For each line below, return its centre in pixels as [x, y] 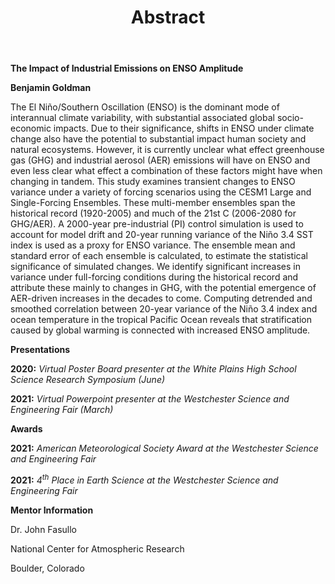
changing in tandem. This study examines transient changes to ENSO [153, 182]
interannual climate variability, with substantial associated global [142, 118]
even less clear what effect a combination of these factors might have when [166, 171]
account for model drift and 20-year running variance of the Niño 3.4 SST [162, 235]
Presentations [40, 350]
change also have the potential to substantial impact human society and [158, 139]
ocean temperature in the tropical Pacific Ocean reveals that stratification [161, 320]
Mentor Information [52, 510]
